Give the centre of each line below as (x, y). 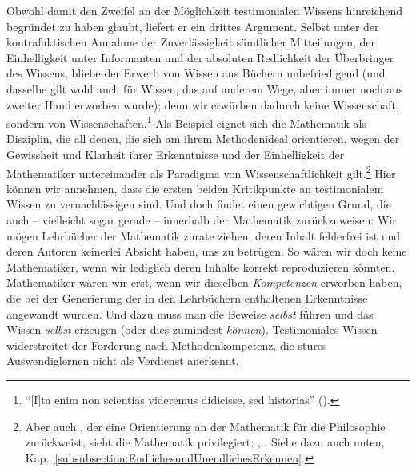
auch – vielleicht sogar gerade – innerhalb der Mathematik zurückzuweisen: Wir (202, 220)
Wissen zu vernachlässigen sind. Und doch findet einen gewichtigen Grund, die (199, 204)
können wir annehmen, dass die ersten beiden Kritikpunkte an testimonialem (195, 188)
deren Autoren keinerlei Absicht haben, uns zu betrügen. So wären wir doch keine (207, 251)
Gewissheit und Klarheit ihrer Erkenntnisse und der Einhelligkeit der (176, 154)
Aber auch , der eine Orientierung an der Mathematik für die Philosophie (205, 426)
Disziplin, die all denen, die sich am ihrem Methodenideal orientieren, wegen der (203, 139)
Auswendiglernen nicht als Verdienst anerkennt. (123, 361)
